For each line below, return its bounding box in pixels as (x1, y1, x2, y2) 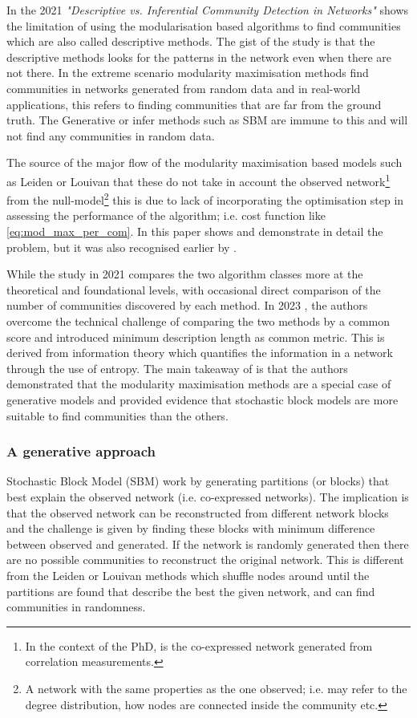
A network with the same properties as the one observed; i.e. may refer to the (25, 679, 407, 696)
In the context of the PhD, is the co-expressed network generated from (25, 637, 373, 654)
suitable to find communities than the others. (6, 407, 229, 424)
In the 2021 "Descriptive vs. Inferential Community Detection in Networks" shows (6, 2, 409, 18)
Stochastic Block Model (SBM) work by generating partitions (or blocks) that (6, 473, 390, 489)
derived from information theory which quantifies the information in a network (6, 344, 393, 361)
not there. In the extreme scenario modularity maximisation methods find (6, 64, 369, 81)
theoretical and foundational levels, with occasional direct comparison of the (6, 281, 381, 298)
